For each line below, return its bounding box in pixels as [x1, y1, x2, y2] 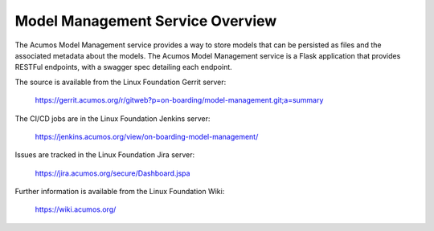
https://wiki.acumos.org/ [35, 205, 117, 214]
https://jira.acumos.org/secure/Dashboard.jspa [35, 168, 190, 178]
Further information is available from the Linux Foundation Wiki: [14, 187, 225, 197]
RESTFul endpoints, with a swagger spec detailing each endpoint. [14, 63, 232, 72]
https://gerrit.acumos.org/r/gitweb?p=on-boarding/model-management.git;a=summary [35, 95, 324, 105]
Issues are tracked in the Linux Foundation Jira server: [14, 150, 195, 160]
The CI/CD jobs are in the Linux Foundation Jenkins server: [14, 113, 211, 124]
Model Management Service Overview [14, 12, 277, 30]
